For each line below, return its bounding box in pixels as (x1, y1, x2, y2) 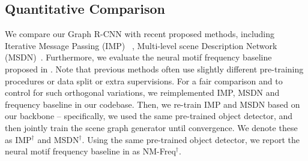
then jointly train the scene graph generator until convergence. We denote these (5, 121, 298, 133)
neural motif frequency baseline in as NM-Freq (5, 145, 176, 157)
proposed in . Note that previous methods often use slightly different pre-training (5, 62, 304, 75)
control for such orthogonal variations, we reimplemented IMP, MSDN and (5, 86, 280, 99)
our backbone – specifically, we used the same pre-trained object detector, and (5, 110, 293, 122)
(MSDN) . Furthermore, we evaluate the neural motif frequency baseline (5, 51, 272, 63)
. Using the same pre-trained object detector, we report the (82, 133, 300, 145)
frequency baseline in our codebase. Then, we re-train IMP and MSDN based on (5, 98, 300, 110)
